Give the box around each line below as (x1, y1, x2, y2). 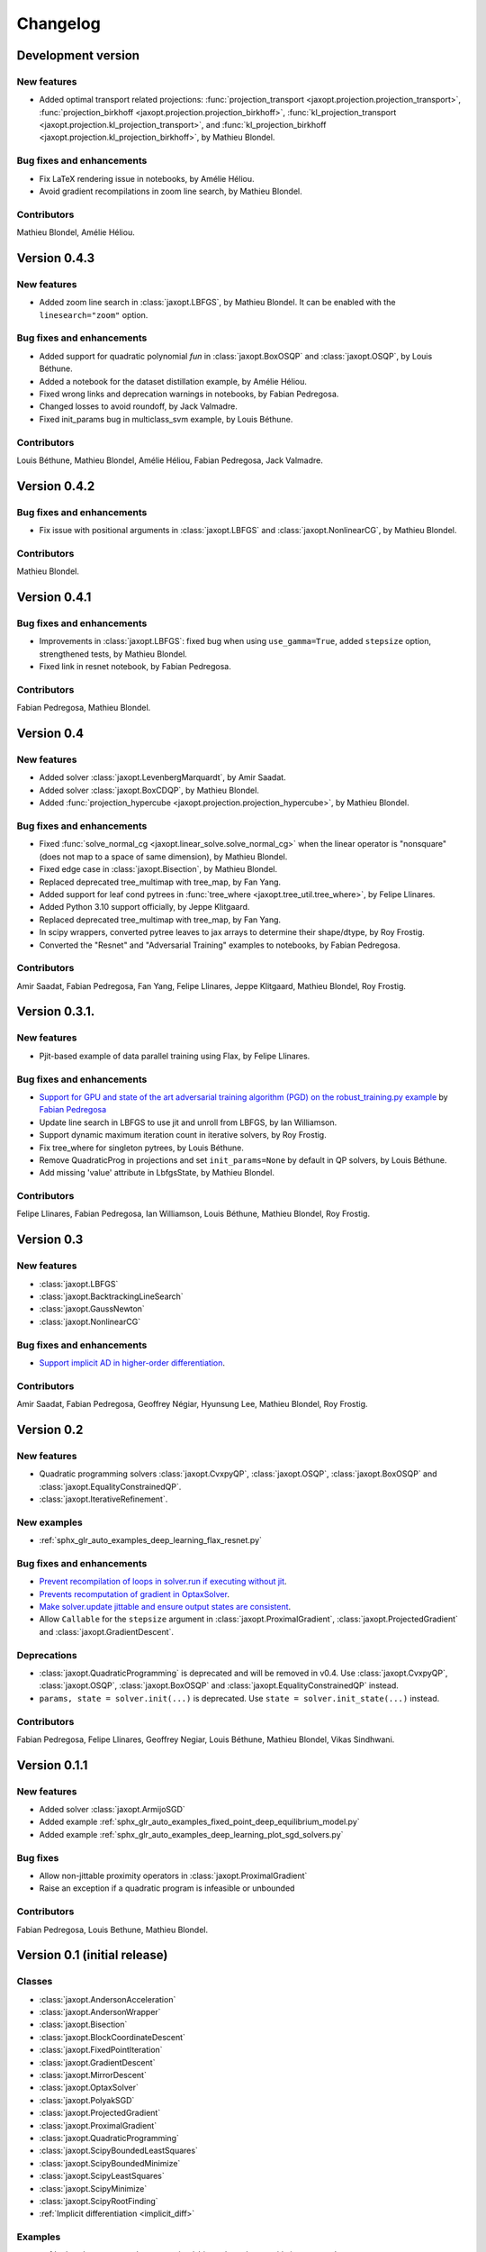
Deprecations (16, 1648, 77, 1661)
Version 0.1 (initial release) (16, 1948, 168, 1963)
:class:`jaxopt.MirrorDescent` (39, 2070, 148, 2080)
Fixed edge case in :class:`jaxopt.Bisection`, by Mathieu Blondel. (39, 864, 278, 875)
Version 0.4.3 (16, 250, 94, 266)
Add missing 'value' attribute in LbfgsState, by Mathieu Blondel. (39, 1167, 274, 1178)
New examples (16, 1516, 83, 1529)
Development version (16, 48, 139, 63)
